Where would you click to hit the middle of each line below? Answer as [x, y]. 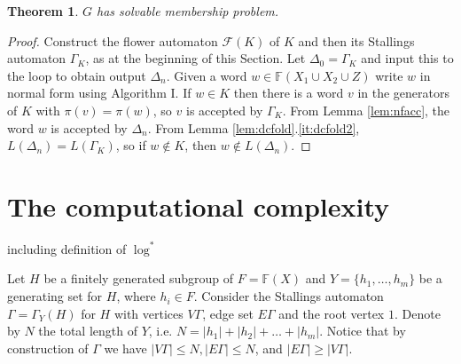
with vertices [148, 313]
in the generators [403, 93]
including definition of [67, 248]
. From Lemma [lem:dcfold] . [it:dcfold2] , [254, 127]
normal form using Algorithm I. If [99, 93]
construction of [48, 348]
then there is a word [289, 93]
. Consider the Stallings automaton [289, 296]
